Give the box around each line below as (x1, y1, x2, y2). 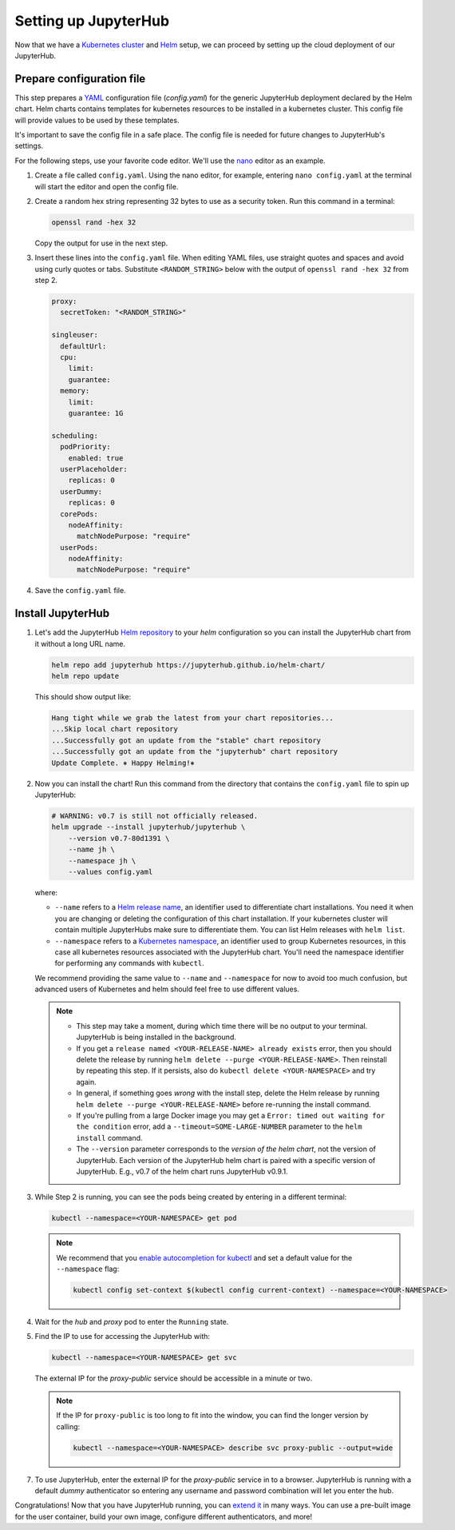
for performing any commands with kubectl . (54, 958, 205, 968)
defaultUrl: (60, 341, 107, 351)
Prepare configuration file (14, 72, 146, 86)
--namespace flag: (56, 1264, 120, 1274)
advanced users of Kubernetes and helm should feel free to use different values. (34, 984, 299, 994)
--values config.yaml (68, 867, 153, 876)
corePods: (60, 509, 99, 519)
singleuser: (51, 330, 99, 340)
